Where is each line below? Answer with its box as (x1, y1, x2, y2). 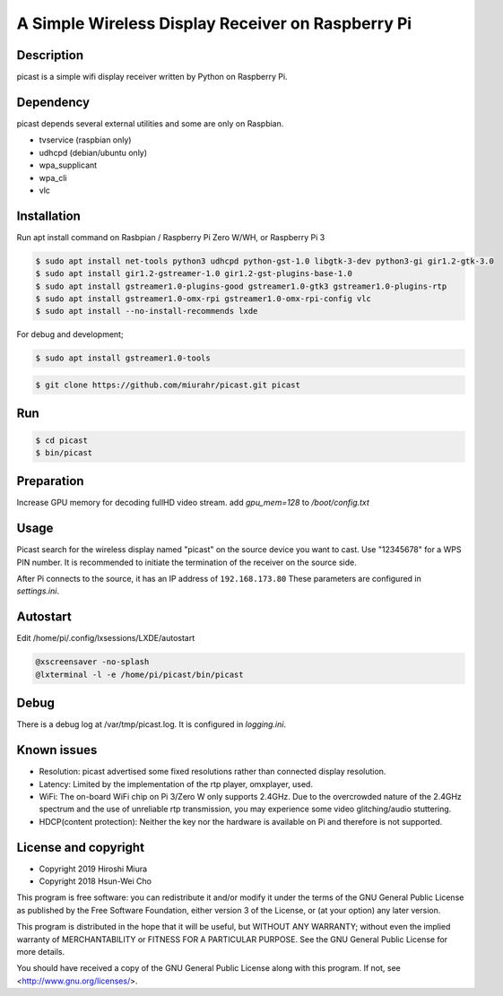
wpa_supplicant (39, 160, 98, 170)
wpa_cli (39, 172, 67, 183)
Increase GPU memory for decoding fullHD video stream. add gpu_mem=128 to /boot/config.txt (16, 498, 369, 508)
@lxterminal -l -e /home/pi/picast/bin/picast (35, 669, 244, 680)
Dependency (16, 94, 90, 109)
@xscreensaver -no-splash (35, 657, 150, 667)
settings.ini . (16, 585, 60, 596)
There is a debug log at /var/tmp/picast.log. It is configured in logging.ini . (16, 719, 287, 730)
